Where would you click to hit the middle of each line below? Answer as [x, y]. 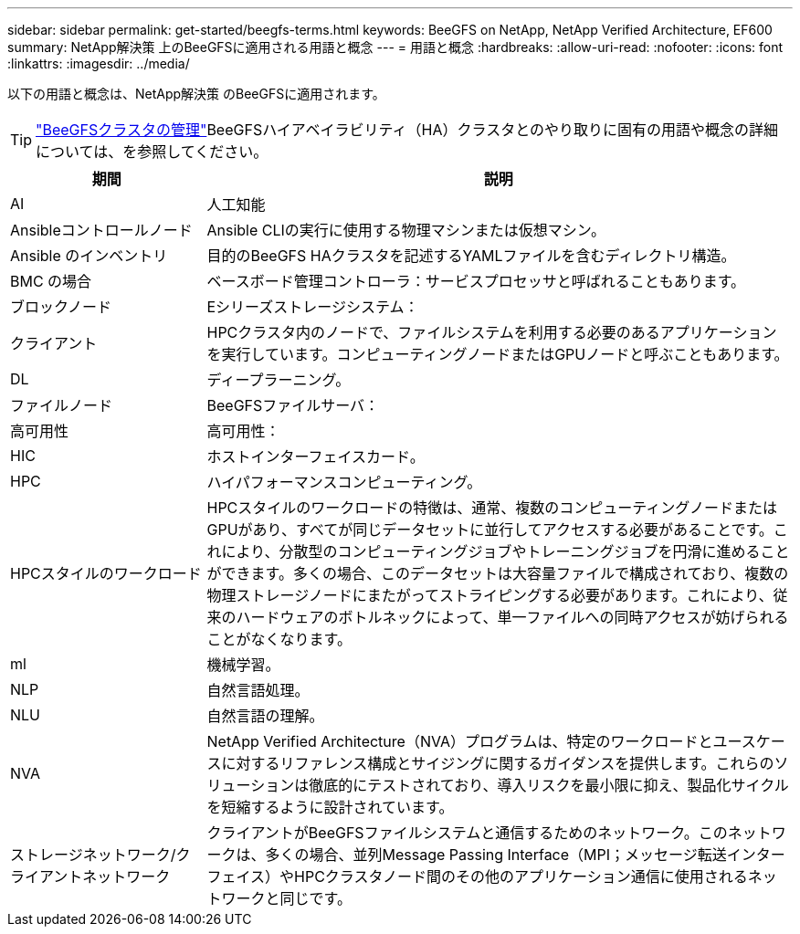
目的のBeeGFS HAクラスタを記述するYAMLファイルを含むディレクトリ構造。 [471, 256]
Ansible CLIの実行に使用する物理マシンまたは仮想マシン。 [406, 230]
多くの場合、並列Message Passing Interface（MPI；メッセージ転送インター [525, 855]
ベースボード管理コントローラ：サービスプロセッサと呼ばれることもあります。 [476, 281]
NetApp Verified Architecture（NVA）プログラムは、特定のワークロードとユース [481, 741]
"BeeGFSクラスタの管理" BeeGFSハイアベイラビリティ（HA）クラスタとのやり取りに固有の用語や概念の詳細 [407, 130]
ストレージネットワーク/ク [100, 855]
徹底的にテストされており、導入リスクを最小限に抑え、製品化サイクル [549, 785]
